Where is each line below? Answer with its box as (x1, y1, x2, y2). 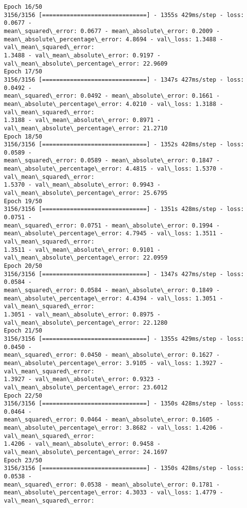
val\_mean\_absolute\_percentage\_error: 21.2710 (4, 124, 168, 132)
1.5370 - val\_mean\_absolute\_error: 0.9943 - (4, 181, 161, 189)
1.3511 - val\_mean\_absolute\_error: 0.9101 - (4, 246, 161, 253)
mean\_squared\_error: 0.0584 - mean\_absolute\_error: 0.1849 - (4, 286, 220, 294)
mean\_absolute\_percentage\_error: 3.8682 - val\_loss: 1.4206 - (4, 424, 224, 432)
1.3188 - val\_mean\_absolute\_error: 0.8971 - (4, 117, 161, 124)
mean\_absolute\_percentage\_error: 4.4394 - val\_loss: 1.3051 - (4, 295, 224, 302)
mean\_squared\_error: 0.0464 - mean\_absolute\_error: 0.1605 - (4, 416, 220, 423)
